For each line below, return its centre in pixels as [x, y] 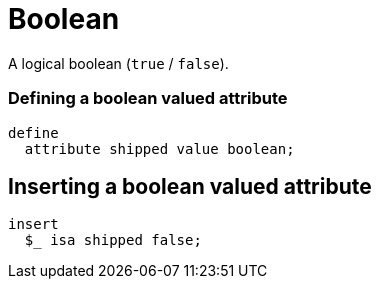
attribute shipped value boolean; [159, 148]
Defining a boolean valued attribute [148, 98]
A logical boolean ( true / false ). [118, 63]
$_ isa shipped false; [113, 240]
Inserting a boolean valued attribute [190, 186]
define [33, 132]
